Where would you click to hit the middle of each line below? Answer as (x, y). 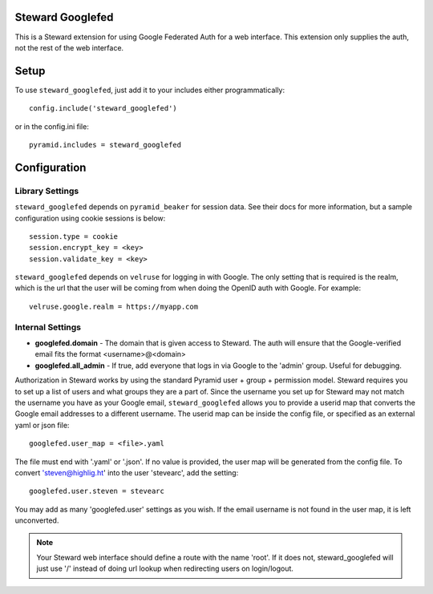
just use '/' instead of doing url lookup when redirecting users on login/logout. (165, 568)
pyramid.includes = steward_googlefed (105, 145)
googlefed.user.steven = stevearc (97, 491)
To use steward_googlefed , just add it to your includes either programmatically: (150, 90)
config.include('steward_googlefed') (103, 109)
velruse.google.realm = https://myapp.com (114, 306)
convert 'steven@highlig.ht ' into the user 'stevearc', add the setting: (127, 472)
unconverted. (37, 520)
